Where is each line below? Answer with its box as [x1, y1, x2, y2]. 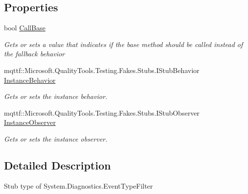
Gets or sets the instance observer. [4, 133, 108, 144]
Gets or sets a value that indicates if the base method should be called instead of [4, 39, 243, 49]
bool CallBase [4, 23, 46, 33]
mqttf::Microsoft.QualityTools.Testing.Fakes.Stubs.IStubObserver [4, 107, 200, 118]
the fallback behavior [4, 48, 65, 59]
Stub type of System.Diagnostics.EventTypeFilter [4, 180, 153, 191]
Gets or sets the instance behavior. [4, 91, 107, 101]
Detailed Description [4, 157, 111, 172]
